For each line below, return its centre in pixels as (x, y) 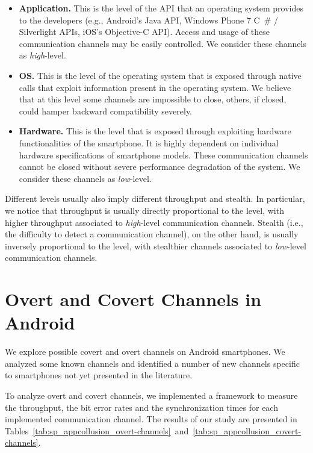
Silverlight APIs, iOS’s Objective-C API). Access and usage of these (144, 32)
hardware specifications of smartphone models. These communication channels (163, 155)
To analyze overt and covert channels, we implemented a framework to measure (151, 395)
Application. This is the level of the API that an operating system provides (161, 8)
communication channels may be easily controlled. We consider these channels (163, 43)
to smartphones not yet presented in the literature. (99, 375)
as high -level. (42, 55)
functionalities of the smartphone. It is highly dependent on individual (149, 142)
